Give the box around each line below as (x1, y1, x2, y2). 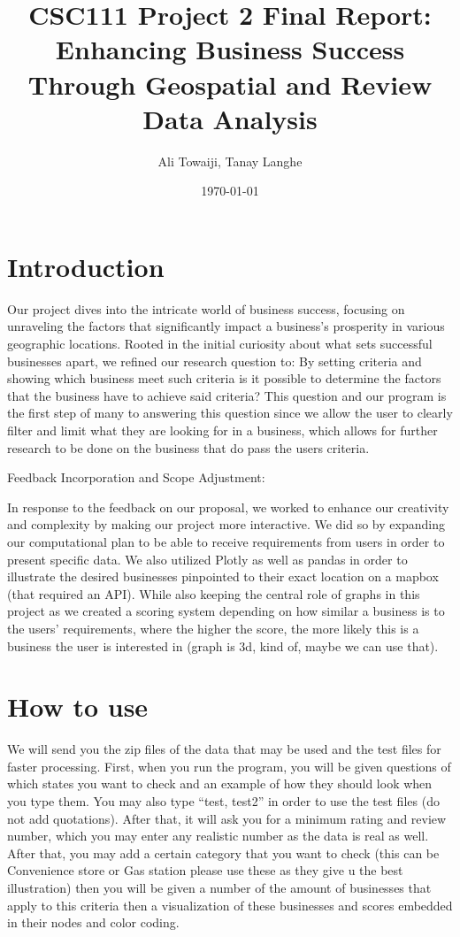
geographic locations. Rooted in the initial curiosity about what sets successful (7, 334, 433, 352)
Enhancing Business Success (55, 31, 405, 67)
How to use (7, 688, 149, 725)
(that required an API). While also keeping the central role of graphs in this (7, 584, 420, 603)
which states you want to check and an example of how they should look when (7, 774, 433, 793)
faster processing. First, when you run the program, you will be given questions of (7, 757, 451, 775)
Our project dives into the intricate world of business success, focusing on (7, 299, 405, 318)
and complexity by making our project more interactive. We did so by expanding (7, 515, 445, 534)
